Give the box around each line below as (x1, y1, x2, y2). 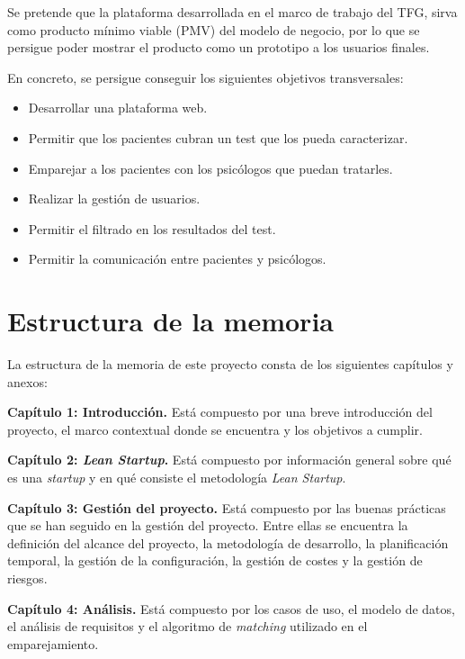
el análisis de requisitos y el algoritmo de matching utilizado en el (7, 617, 368, 636)
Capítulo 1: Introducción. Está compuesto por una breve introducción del (7, 402, 433, 421)
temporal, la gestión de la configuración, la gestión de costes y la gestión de (7, 551, 423, 570)
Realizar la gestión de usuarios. (28, 189, 201, 208)
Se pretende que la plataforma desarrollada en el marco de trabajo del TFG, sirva (7, 3, 458, 21)
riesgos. (7, 569, 48, 587)
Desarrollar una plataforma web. (28, 98, 208, 117)
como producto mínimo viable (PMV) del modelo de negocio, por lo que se (7, 20, 420, 39)
